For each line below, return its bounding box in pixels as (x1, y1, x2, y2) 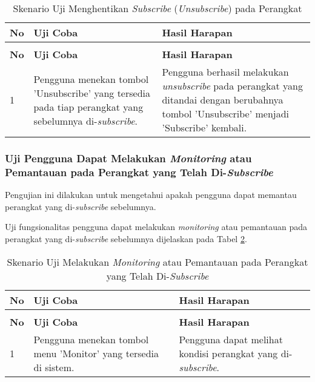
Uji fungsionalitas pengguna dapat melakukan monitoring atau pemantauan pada (5, 220, 307, 233)
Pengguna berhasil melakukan (162, 65, 289, 79)
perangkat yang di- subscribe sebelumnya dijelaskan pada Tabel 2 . (5, 232, 247, 245)
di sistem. (33, 360, 75, 374)
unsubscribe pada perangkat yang (162, 79, 303, 93)
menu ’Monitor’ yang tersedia (33, 346, 159, 360)
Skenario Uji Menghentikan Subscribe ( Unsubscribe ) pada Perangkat (13, 1, 302, 15)
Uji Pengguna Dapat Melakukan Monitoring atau (5, 150, 252, 165)
